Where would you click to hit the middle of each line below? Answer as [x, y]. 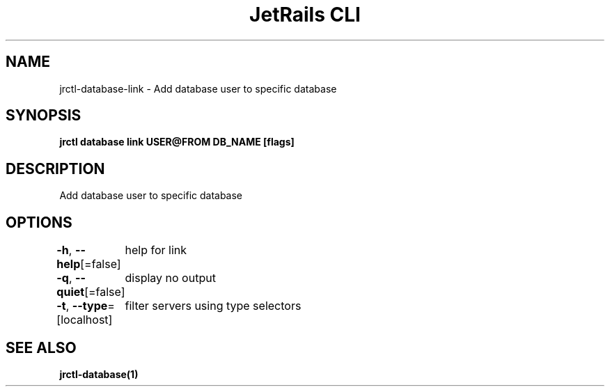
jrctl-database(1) [99, 374]
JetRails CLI [305, 15]
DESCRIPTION [55, 168]
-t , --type [82, 306]
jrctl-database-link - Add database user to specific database [198, 88]
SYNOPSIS [44, 116]
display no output [170, 278]
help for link [156, 250]
